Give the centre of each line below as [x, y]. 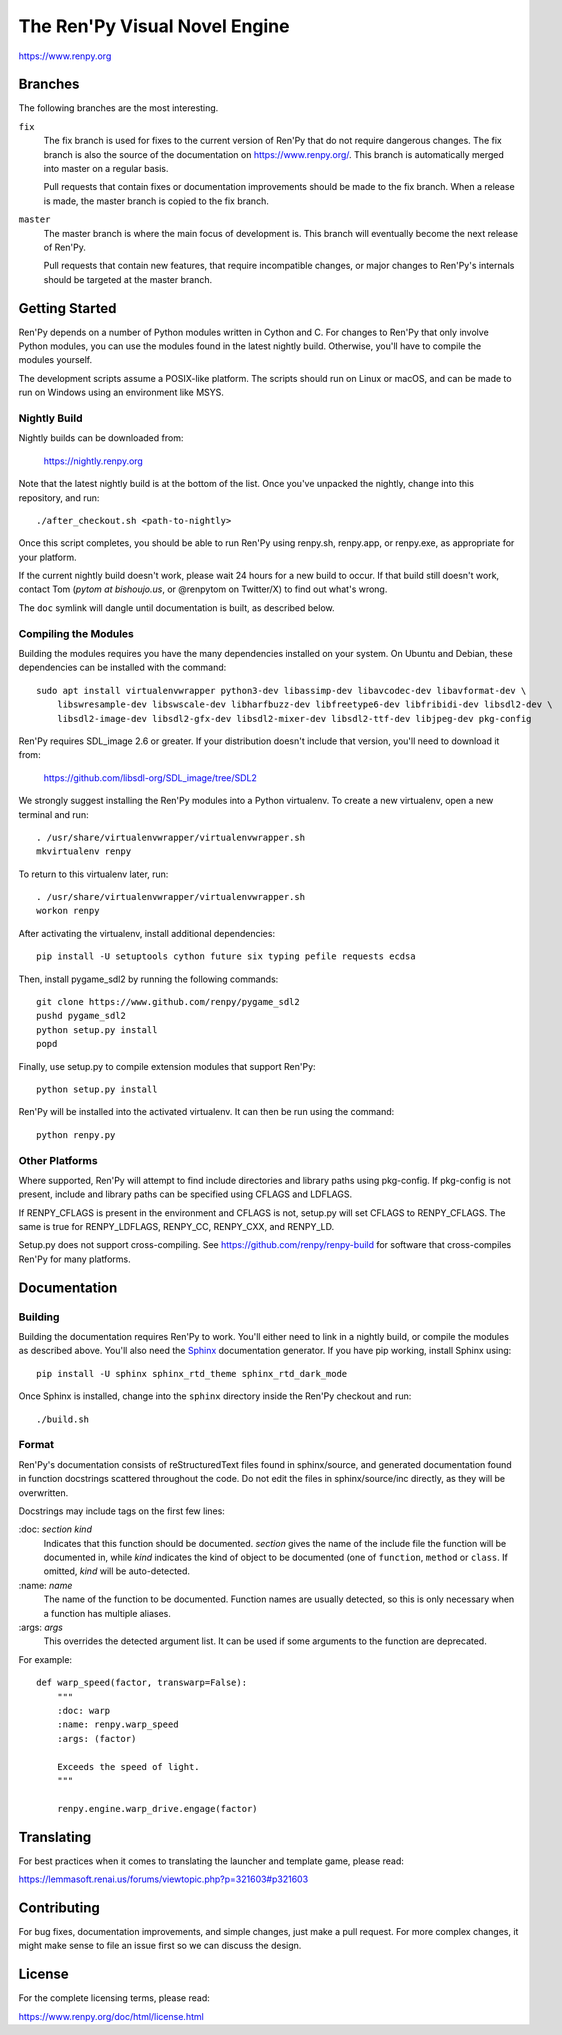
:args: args [41, 1627]
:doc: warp [83, 1710]
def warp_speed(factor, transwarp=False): [142, 1683]
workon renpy [68, 911]
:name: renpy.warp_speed [117, 1724]
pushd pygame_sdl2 [81, 1016]
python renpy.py [76, 1134]
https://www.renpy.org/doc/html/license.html [111, 2016]
